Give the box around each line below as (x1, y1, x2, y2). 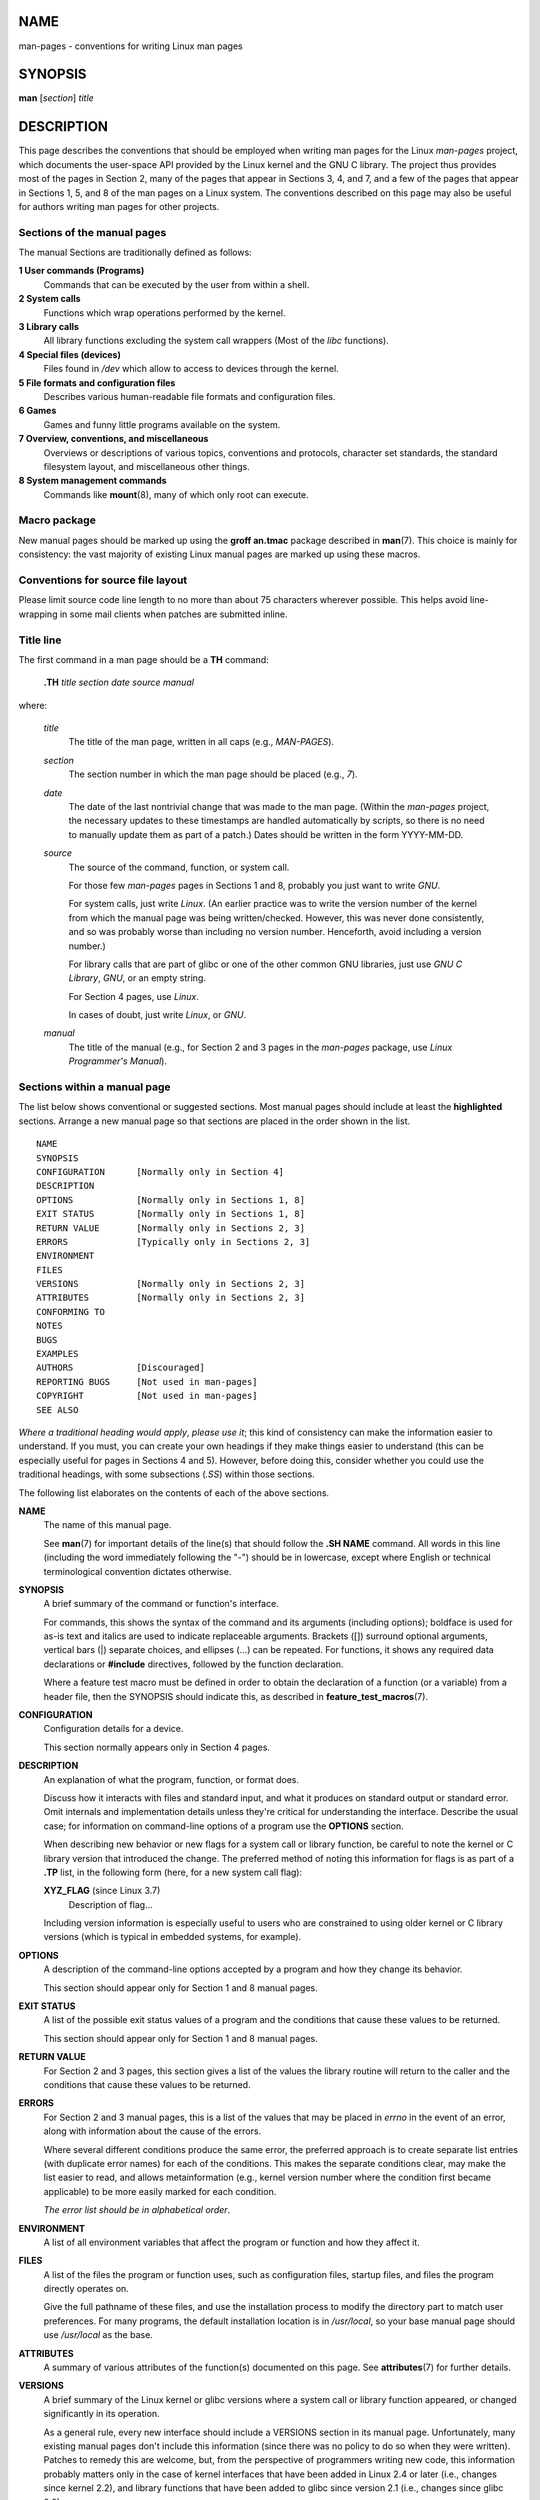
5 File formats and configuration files (18, 376, 176, 389)
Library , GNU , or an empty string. (68, 972, 207, 984)
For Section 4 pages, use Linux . (68, 990, 200, 1002)
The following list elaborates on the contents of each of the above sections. (18, 1486, 330, 1499)
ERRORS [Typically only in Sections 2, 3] (36, 1236, 311, 1247)
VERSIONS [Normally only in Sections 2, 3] (36, 1278, 305, 1290)
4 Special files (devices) (18, 348, 122, 360)
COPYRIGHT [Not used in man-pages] (36, 1390, 259, 1402)
